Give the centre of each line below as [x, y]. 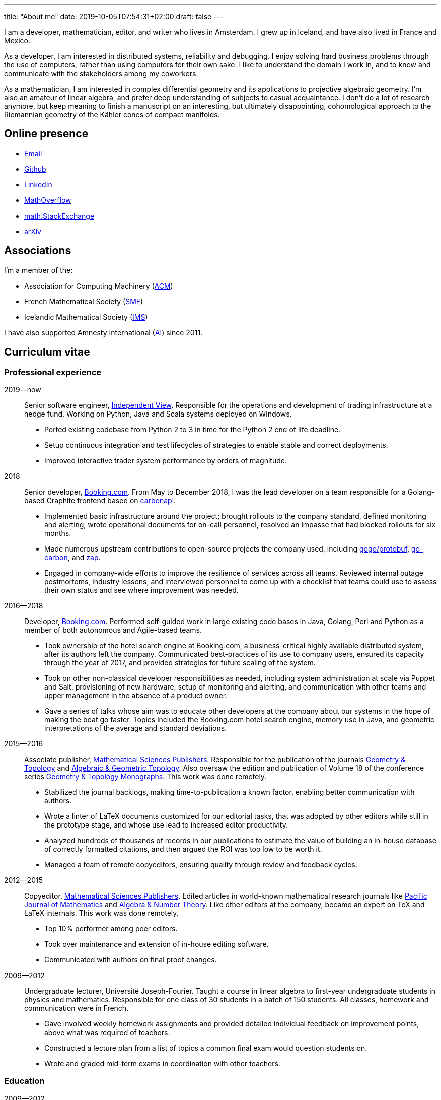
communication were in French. [77, 1008]
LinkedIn [38, 184]
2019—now [23, 389]
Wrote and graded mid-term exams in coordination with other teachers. [162, 1063]
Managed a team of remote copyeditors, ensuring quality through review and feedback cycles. [201, 864]
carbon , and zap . [72, 557]
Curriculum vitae [47, 352]
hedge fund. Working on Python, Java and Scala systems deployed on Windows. [158, 414]
